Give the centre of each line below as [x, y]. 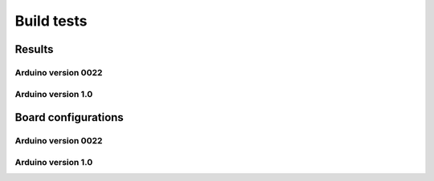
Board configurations [69, 117]
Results [34, 49]
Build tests [51, 21]
